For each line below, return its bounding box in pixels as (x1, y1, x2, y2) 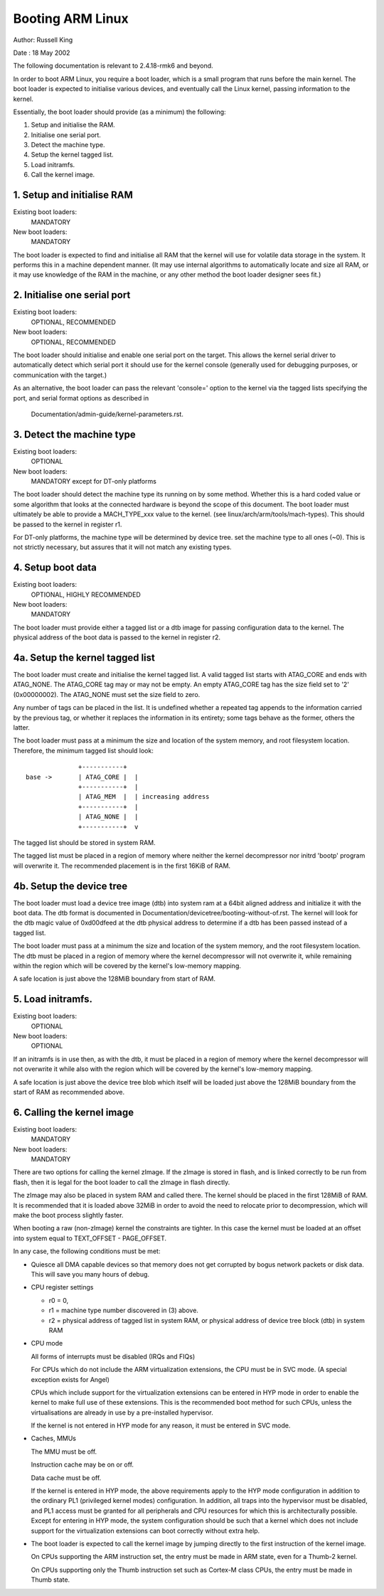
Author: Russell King (13, 36, 73, 44)
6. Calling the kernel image (13, 1106, 134, 1118)
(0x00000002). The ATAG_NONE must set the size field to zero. (13, 690, 201, 698)
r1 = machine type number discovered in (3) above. (48, 1306, 199, 1315)
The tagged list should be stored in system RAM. (13, 838, 156, 846)
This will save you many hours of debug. (31, 1270, 149, 1278)
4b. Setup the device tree (13, 880, 128, 892)
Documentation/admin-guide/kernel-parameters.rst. (31, 410, 184, 418)
